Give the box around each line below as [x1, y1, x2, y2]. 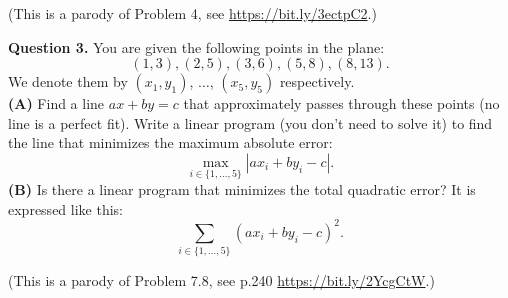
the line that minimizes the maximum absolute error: [8, 132, 333, 153]
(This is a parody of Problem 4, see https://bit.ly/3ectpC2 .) [8, 3, 377, 23]
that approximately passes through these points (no [183, 93, 500, 114]
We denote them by [8, 71, 128, 92]
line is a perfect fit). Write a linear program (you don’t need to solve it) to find [8, 112, 493, 133]
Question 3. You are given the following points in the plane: [8, 36, 385, 57]
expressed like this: [8, 198, 123, 219]
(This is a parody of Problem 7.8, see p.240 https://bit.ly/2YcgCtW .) [8, 270, 435, 291]
